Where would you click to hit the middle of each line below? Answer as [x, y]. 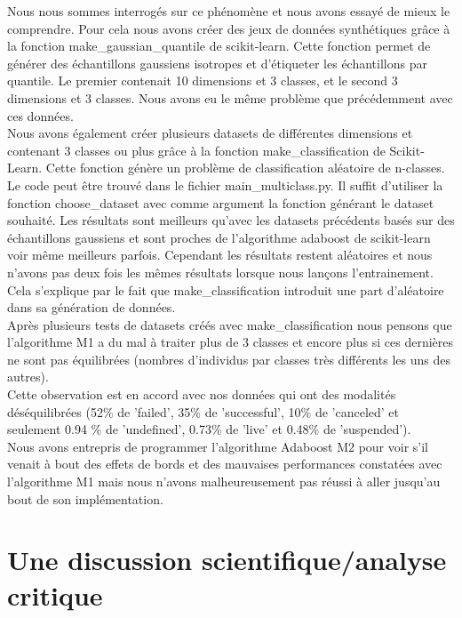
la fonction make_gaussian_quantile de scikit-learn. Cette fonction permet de [219, 46]
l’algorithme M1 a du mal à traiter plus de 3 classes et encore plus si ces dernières [231, 342]
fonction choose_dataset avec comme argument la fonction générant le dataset [221, 202]
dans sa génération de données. [92, 307]
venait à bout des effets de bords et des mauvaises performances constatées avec [225, 464]
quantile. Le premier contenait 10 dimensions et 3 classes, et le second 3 [203, 80]
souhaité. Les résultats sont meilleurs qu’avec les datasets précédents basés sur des [231, 220]
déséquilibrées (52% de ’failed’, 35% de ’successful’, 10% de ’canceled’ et [203, 411]
